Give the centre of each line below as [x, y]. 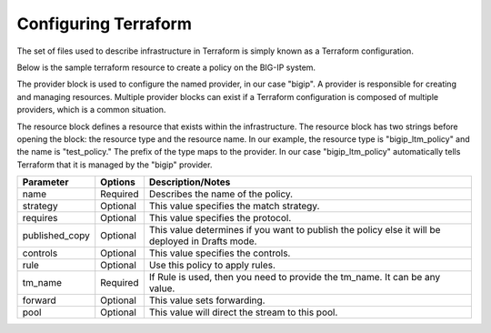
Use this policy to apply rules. [212, 266]
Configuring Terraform [105, 24]
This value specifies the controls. [220, 253]
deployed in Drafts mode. [203, 241]
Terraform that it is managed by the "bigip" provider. [115, 165]
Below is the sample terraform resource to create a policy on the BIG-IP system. [166, 67]
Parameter [45, 182]
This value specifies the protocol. [220, 218]
